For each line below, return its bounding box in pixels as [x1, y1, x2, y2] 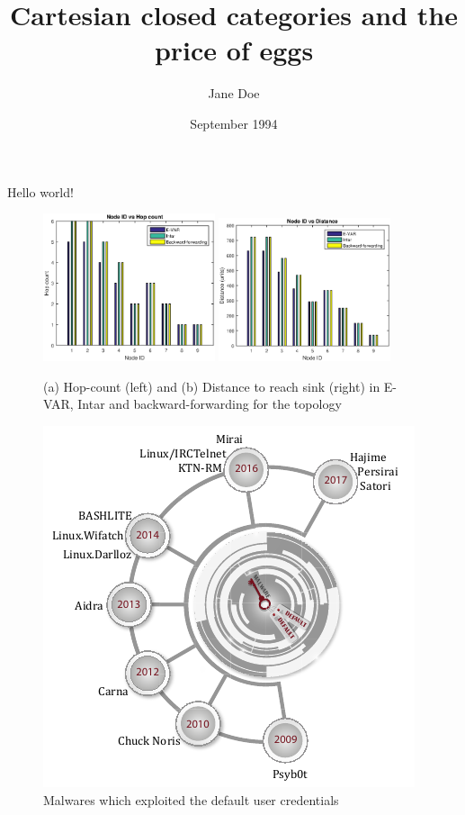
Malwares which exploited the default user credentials [43, 790, 339, 809]
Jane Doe [208, 84, 260, 103]
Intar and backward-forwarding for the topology [77, 394, 342, 413]
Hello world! [7, 182, 74, 201]
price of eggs [154, 32, 314, 68]
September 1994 [190, 113, 278, 132]
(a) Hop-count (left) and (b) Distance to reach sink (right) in [43, 376, 380, 395]
